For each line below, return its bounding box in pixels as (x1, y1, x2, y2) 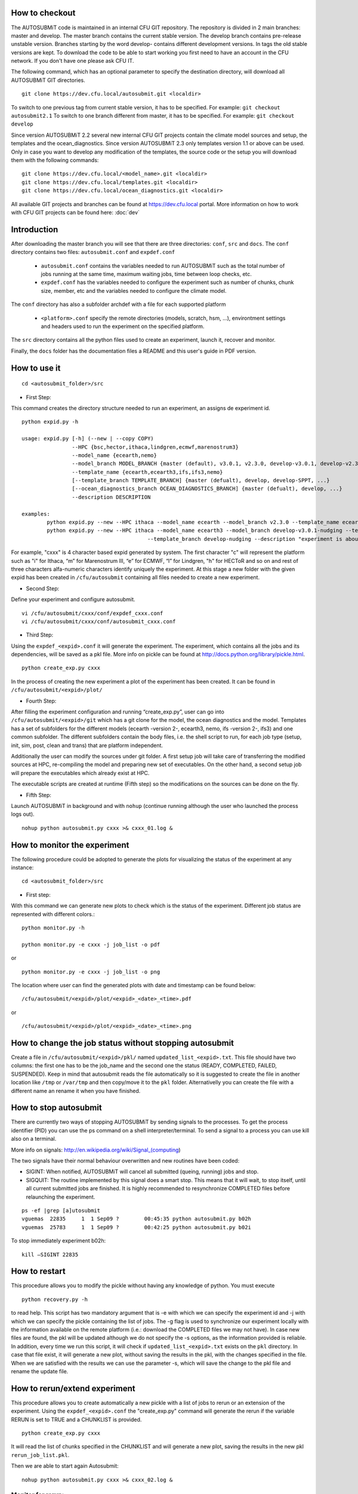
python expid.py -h (21, 418, 79, 425)
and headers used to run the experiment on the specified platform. (41, 323, 205, 330)
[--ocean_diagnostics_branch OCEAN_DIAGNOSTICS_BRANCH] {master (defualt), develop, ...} (72, 485, 342, 492)
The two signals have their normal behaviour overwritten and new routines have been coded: (11, 1157, 240, 1165)
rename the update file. (11, 1367, 69, 1374)
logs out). (11, 810, 35, 818)
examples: (21, 510, 50, 517)
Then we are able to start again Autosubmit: (11, 1462, 119, 1469)
